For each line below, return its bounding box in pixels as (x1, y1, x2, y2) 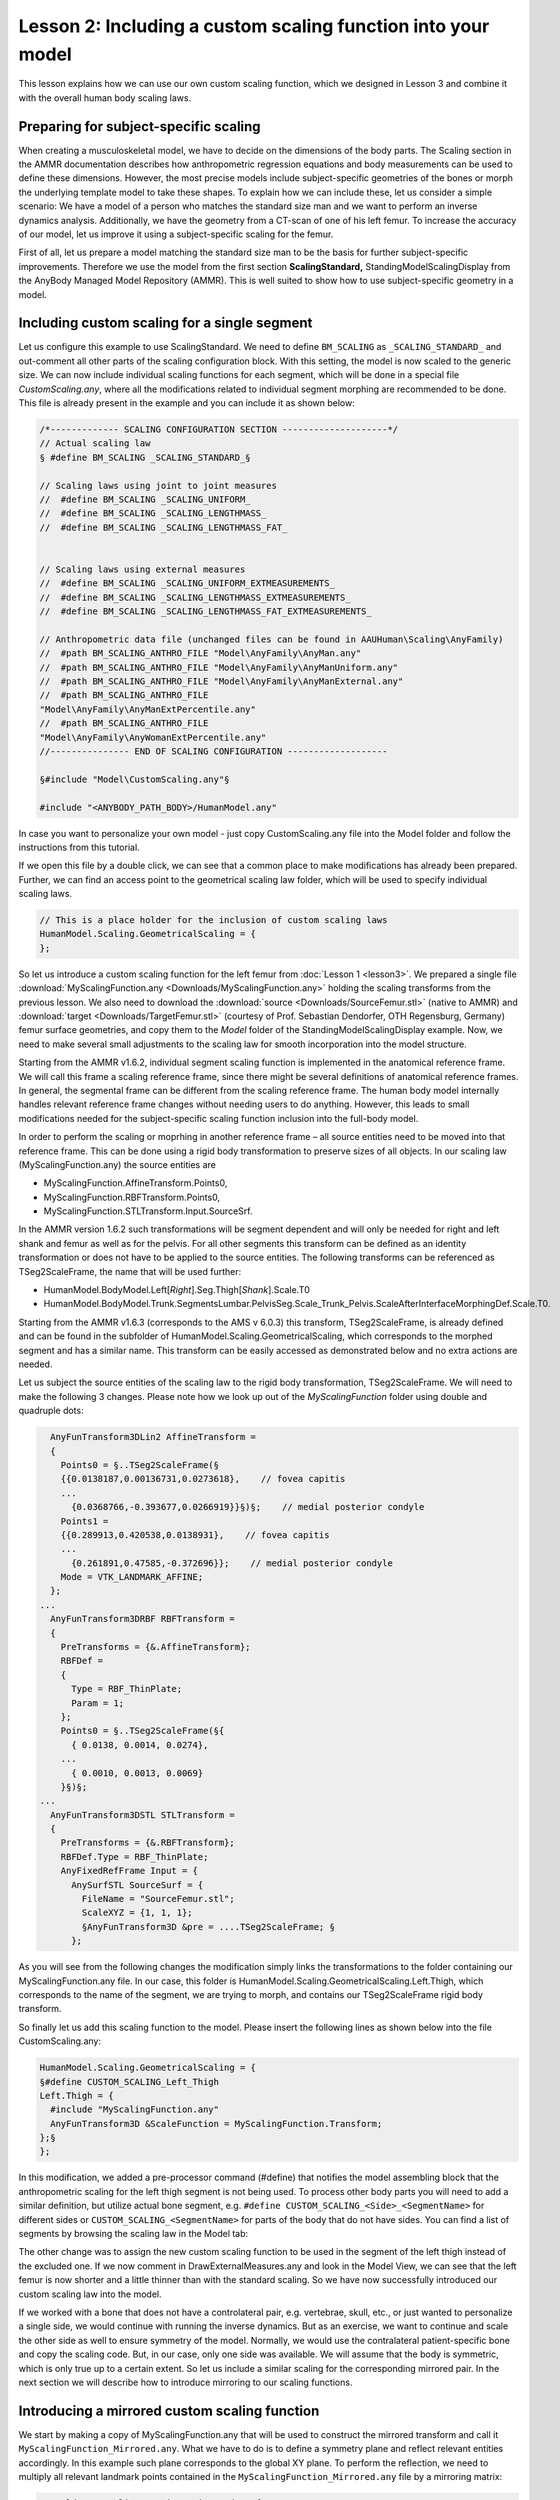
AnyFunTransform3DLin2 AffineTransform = (50, 1431, 257, 1443)
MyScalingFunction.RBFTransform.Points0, (43, 1191, 220, 1203)
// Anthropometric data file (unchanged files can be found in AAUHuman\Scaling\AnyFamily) (39, 633, 504, 645)
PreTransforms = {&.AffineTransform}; (60, 1641, 251, 1653)
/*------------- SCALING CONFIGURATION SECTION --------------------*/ (39, 424, 399, 435)
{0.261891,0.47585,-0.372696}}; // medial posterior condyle (71, 1557, 394, 1569)
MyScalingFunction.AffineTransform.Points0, (43, 1177, 228, 1189)
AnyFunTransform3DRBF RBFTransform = (50, 1613, 235, 1625)
